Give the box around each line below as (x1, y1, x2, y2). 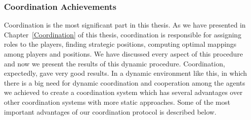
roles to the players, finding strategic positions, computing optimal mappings (4, 39, 237, 49)
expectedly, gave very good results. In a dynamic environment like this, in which (4, 68, 247, 78)
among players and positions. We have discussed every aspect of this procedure (4, 49, 243, 59)
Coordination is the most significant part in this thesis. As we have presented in (4, 20, 246, 30)
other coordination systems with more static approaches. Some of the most (4, 96, 230, 107)
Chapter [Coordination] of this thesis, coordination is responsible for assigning (4, 29, 242, 39)
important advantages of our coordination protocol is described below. (4, 106, 216, 117)
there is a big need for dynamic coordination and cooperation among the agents (4, 77, 245, 88)
